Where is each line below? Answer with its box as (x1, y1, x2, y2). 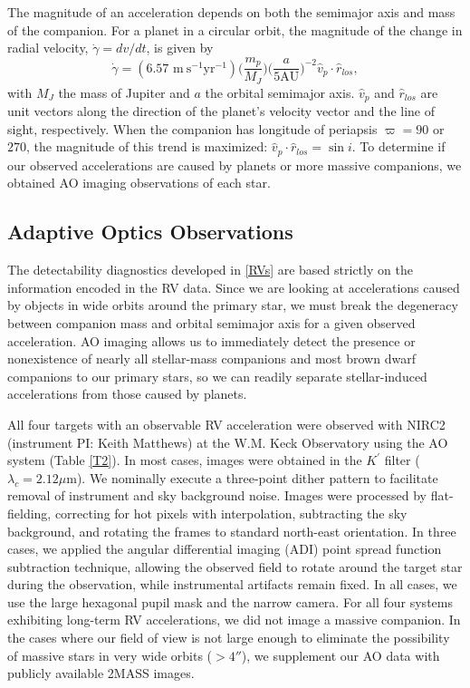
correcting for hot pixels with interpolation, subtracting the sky (54, 503, 408, 522)
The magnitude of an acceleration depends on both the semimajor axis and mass (7, 3, 456, 21)
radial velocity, (7, 38, 89, 57)
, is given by (146, 38, 214, 57)
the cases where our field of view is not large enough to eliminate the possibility (7, 628, 450, 647)
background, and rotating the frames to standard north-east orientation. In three (7, 521, 456, 540)
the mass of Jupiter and (58, 82, 190, 102)
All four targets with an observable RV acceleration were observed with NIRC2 (7, 414, 446, 433)
